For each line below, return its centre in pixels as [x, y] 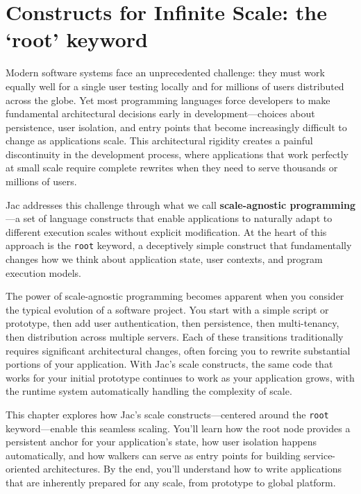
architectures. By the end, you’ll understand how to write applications [193, 469]
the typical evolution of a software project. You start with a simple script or [167, 309]
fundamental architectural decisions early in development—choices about [160, 113]
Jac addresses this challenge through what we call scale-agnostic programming [180, 204]
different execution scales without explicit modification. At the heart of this [166, 231]
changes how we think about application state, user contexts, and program [164, 259]
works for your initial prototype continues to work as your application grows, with [180, 377]
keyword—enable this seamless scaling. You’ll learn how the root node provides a [178, 428]
